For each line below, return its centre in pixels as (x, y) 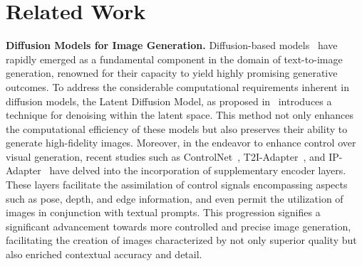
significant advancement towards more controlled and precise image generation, (179, 226)
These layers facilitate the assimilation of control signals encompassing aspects (177, 185)
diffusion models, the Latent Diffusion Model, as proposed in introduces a (169, 101)
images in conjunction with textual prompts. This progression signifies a (163, 212)
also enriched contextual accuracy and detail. (104, 254)
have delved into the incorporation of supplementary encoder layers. (198, 170)
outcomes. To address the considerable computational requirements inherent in (178, 86)
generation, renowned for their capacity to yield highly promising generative (172, 73)
